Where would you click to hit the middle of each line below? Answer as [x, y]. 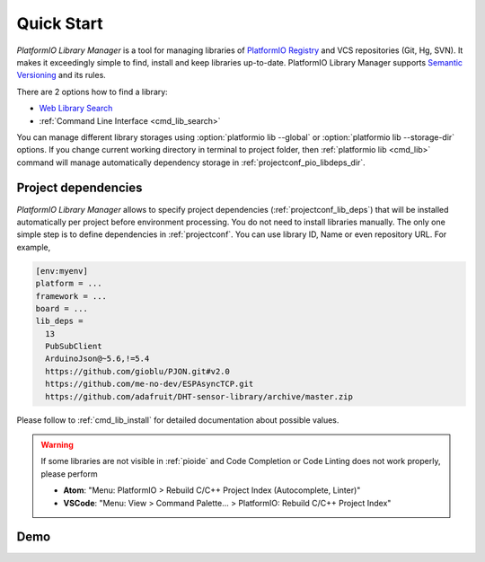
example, [34, 247]
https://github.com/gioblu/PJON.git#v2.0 [138, 371]
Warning [57, 445]
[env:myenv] [62, 271]
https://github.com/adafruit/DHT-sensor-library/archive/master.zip [199, 396]
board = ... [62, 308]
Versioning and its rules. [62, 75]
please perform [69, 474]
